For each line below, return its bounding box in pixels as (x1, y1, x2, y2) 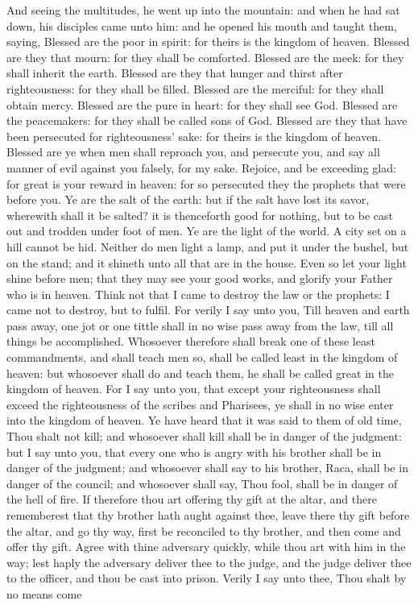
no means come (6, 585, 82, 602)
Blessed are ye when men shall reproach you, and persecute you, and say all (6, 143, 380, 160)
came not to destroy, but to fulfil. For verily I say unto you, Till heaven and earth (6, 301, 410, 318)
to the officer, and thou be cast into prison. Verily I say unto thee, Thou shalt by (6, 570, 407, 586)
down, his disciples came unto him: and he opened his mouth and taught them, (6, 17, 397, 34)
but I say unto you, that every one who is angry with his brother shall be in (6, 443, 382, 460)
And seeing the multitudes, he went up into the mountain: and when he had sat (6, 2, 400, 18)
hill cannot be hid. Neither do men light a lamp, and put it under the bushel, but (6, 238, 409, 255)
